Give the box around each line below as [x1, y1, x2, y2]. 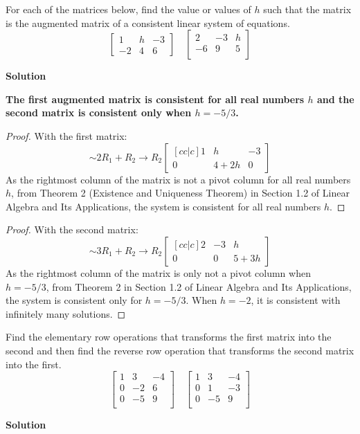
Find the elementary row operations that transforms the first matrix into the [6, 329, 332, 344]
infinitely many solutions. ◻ [6, 306, 126, 320]
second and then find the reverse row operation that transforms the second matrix [6, 343, 354, 357]
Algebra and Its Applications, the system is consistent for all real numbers [6, 199, 321, 213]
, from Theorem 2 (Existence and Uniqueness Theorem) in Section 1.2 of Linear [11, 186, 350, 200]
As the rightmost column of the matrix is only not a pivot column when [6, 265, 311, 280]
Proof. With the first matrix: [6, 128, 127, 143]
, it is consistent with [251, 293, 341, 307]
